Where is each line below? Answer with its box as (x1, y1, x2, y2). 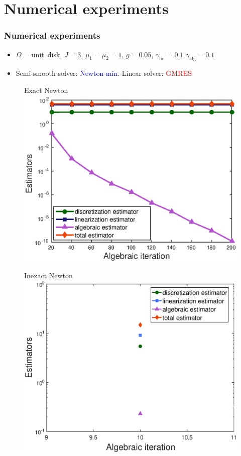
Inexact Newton (24, 270, 73, 280)
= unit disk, (24, 49, 62, 59)
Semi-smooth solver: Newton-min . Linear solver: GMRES (16, 68, 192, 78)
